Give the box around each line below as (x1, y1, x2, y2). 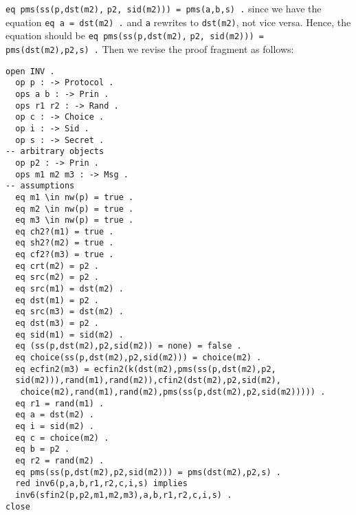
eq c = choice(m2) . (15, 432, 109, 443)
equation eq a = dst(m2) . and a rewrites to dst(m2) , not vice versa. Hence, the (5, 14, 351, 29)
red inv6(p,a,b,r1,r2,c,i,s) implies (15, 479, 188, 489)
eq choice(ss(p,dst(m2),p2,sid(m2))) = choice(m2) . (15, 353, 262, 363)
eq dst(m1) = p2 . (15, 295, 100, 305)
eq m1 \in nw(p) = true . (15, 192, 134, 202)
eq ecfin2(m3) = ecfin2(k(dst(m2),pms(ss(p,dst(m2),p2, (15, 364, 276, 374)
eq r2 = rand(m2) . (15, 455, 104, 465)
